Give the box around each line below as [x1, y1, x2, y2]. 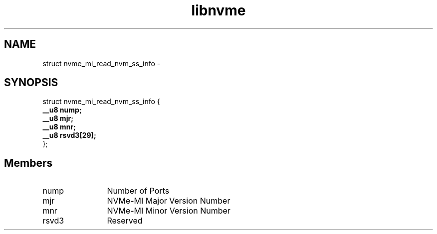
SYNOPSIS [4, 76, 58, 89]
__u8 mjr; [42, 114, 73, 123]
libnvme [191, 2, 246, 19]
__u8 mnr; [42, 122, 76, 131]
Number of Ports [107, 186, 170, 196]
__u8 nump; [42, 106, 82, 115]
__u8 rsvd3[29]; [42, 131, 96, 140]
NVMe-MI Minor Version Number [107, 206, 230, 216]
